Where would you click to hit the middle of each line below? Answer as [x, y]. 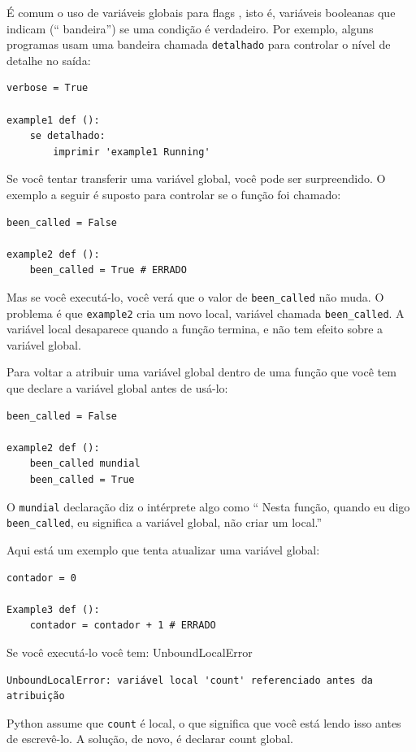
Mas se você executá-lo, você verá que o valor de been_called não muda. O [195, 296]
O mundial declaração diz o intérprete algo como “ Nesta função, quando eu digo [208, 506]
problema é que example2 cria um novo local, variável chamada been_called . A [206, 313]
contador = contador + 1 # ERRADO [123, 626]
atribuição [36, 696]
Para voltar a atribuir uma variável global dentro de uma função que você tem [201, 372]
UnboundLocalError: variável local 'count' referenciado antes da [190, 680]
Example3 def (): [53, 609]
